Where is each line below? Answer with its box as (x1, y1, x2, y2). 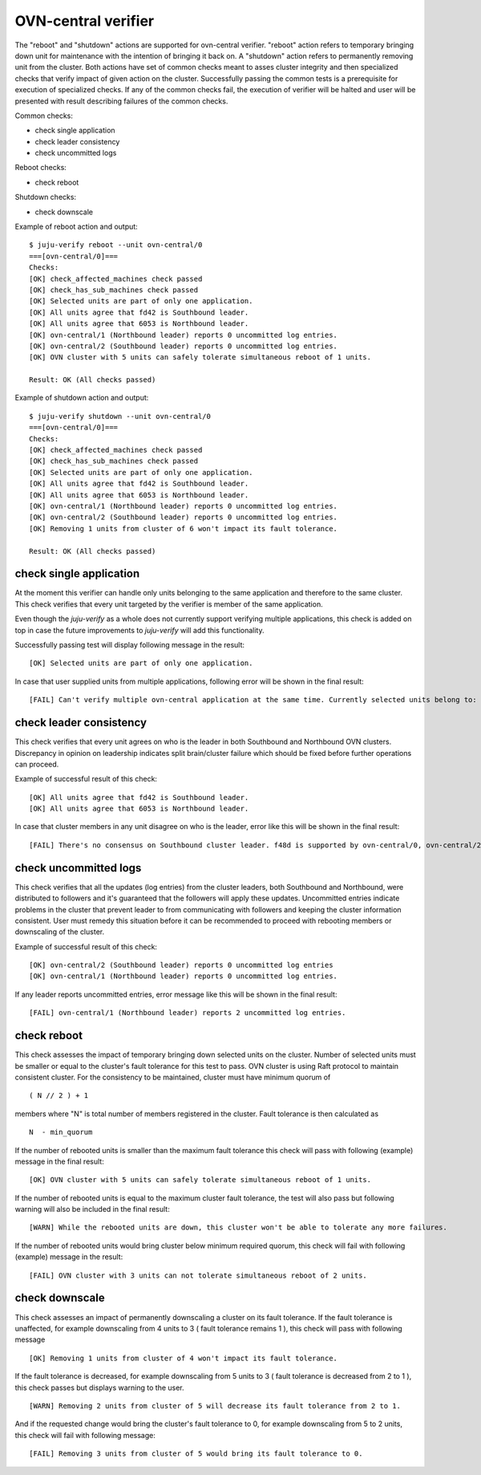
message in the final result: (14, 1156, 104, 1166)
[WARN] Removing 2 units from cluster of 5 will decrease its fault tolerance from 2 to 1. (29, 1401, 401, 1410)
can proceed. (14, 759, 59, 769)
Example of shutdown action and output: (14, 393, 149, 403)
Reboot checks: (14, 163, 67, 173)
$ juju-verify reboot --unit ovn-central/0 (29, 241, 203, 250)
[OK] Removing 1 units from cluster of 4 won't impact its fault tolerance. (29, 1353, 338, 1363)
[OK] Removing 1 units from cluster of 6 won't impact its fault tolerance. (29, 524, 338, 533)
